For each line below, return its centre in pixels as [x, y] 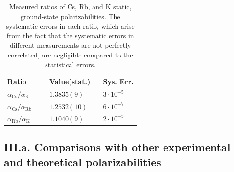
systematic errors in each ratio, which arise [70, 26]
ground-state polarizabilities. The [70, 16]
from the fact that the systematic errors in [70, 35]
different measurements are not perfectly [70, 45]
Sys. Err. [118, 81]
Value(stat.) [70, 81]
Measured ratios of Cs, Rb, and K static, [70, 6]
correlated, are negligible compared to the [70, 54]
